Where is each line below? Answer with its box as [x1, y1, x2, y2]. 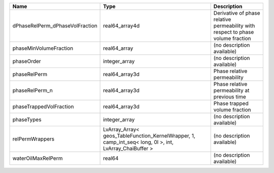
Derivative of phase [213, 10, 261, 16]
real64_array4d [103, 22, 140, 29]
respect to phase [213, 28, 254, 36]
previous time [213, 93, 246, 100]
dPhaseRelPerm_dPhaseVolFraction [12, 22, 97, 29]
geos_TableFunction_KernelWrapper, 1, [103, 132, 195, 139]
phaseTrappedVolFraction [12, 103, 74, 110]
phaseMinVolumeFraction [12, 45, 74, 52]
